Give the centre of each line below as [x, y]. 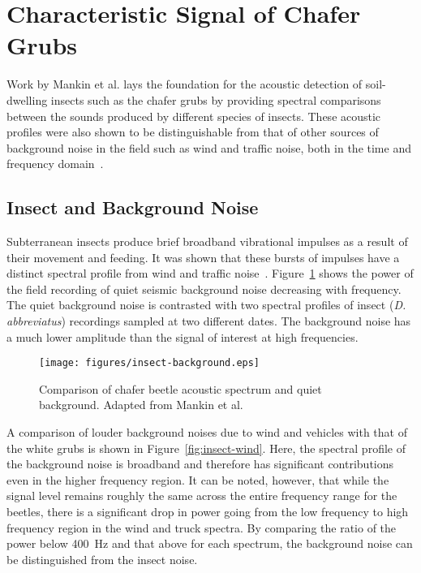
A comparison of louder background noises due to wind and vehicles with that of [207, 432]
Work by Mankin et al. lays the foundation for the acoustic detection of [185, 84]
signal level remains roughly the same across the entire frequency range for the [202, 495]
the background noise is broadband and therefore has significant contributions [200, 464]
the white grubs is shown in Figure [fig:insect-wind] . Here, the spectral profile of [206, 448]
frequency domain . [55, 164]
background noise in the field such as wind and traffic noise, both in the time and [209, 147]
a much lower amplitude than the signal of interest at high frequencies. [183, 336]
